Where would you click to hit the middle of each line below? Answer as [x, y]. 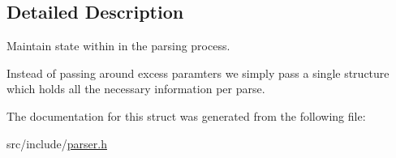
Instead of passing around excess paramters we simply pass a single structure [198, 73]
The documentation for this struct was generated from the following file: [186, 115]
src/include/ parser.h [57, 143]
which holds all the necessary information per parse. [136, 89]
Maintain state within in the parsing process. [118, 46]
